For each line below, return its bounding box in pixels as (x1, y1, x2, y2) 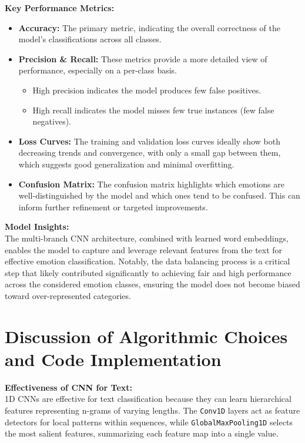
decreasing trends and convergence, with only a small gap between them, (18, 146, 281, 159)
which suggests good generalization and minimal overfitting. (18, 157, 234, 170)
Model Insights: (5, 220, 69, 233)
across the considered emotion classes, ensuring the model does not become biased (5, 278, 300, 290)
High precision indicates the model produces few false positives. (32, 83, 262, 96)
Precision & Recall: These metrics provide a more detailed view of (18, 52, 267, 65)
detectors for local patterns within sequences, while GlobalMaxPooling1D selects (5, 415, 293, 428)
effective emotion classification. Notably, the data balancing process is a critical (5, 255, 290, 267)
